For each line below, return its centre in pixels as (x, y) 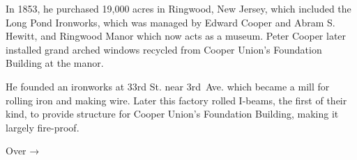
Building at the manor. (55, 63)
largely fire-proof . (43, 127)
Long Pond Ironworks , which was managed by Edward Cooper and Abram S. (170, 22)
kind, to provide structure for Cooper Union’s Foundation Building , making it (172, 114)
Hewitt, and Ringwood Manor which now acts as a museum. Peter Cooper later (176, 36)
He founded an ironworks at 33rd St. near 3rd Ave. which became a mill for (168, 86)
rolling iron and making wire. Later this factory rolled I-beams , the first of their (176, 100)
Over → (23, 151)
